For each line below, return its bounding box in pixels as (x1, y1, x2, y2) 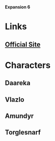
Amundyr (5, 111, 34, 120)
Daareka (5, 79, 31, 87)
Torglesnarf (5, 128, 41, 137)
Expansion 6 (5, 4, 30, 10)
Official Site (5, 40, 41, 48)
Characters (5, 60, 51, 71)
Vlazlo (5, 95, 25, 104)
